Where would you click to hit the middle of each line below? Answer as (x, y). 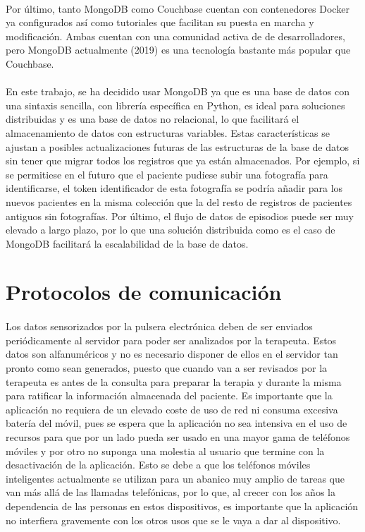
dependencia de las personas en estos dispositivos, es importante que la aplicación (182, 506)
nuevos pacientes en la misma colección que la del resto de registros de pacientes (179, 201)
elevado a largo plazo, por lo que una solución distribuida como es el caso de (171, 230)
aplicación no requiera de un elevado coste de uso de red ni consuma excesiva (172, 409)
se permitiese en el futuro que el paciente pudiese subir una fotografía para (167, 174)
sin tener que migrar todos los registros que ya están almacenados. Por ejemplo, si (183, 161)
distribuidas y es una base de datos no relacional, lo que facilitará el (153, 119)
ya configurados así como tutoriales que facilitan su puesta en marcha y (160, 22)
